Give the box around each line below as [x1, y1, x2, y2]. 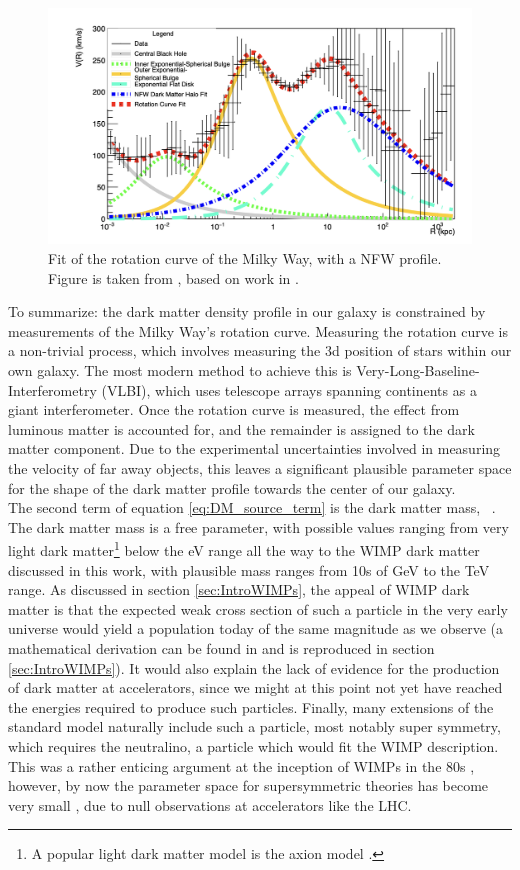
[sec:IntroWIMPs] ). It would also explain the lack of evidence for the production [8, 657, 500, 678]
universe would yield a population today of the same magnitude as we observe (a [8, 618, 504, 639]
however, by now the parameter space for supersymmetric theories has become [8, 775, 489, 796]
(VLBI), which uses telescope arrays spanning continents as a [101, 379, 477, 400]
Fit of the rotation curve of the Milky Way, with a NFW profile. [48, 248, 442, 269]
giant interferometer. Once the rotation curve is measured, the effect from [8, 399, 460, 420]
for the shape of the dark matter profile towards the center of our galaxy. [8, 477, 456, 498]
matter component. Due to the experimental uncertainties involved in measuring [8, 438, 501, 459]
